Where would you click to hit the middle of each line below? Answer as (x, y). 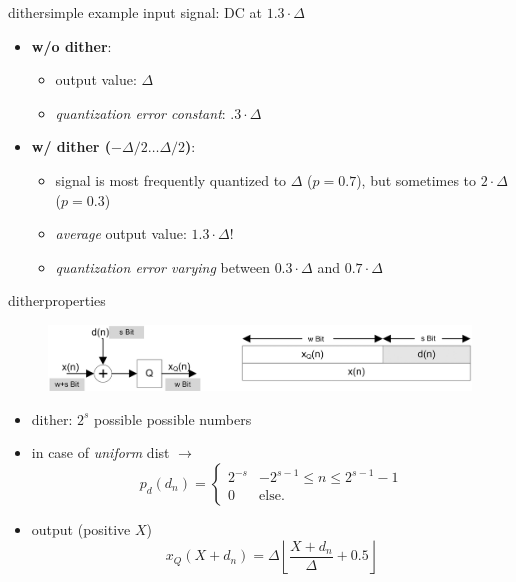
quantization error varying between (162, 266)
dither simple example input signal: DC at (135, 12)
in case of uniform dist (100, 452)
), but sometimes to (416, 179)
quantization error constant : (140, 112)
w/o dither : (71, 45)
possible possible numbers (173, 418)
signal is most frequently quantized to (171, 179)
